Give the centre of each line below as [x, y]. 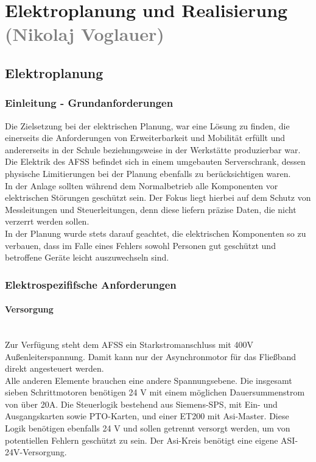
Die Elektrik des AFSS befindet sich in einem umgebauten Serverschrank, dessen [155, 161]
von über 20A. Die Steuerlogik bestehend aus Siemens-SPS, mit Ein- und [141, 404]
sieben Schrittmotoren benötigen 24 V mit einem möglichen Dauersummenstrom [155, 392]
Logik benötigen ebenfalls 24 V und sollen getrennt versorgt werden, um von [148, 428]
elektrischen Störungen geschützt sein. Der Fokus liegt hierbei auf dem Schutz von [158, 197]
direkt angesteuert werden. [54, 368]
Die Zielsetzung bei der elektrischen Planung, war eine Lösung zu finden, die [147, 125]
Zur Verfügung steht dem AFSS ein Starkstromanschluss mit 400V [129, 344]
